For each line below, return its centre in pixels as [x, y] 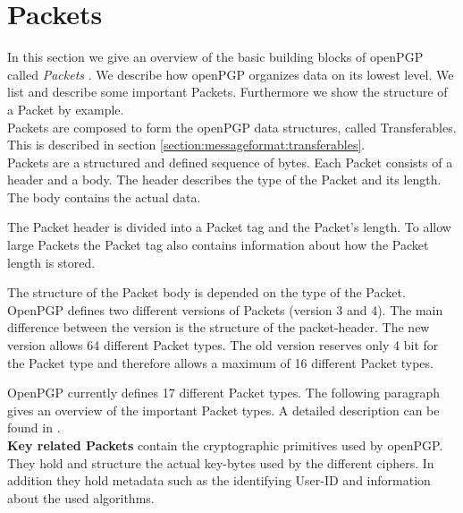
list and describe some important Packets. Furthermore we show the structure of [227, 92]
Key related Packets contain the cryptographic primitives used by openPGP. [225, 445]
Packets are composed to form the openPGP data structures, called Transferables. [232, 127]
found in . [34, 427]
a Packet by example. [66, 109]
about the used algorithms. [81, 497]
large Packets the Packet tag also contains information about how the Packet [218, 245]
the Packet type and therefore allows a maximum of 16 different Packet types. [220, 362]
